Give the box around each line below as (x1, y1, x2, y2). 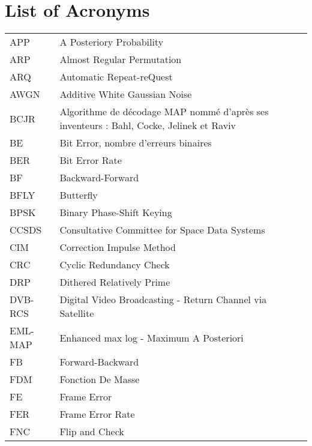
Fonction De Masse (59, 372, 140, 387)
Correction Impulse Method (59, 240, 176, 255)
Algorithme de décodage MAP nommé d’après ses (59, 104, 269, 119)
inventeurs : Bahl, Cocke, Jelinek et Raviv (59, 118, 236, 133)
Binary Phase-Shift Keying (59, 205, 172, 220)
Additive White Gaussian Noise (59, 87, 192, 101)
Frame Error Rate (59, 407, 135, 421)
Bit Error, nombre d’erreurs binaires (59, 136, 212, 150)
